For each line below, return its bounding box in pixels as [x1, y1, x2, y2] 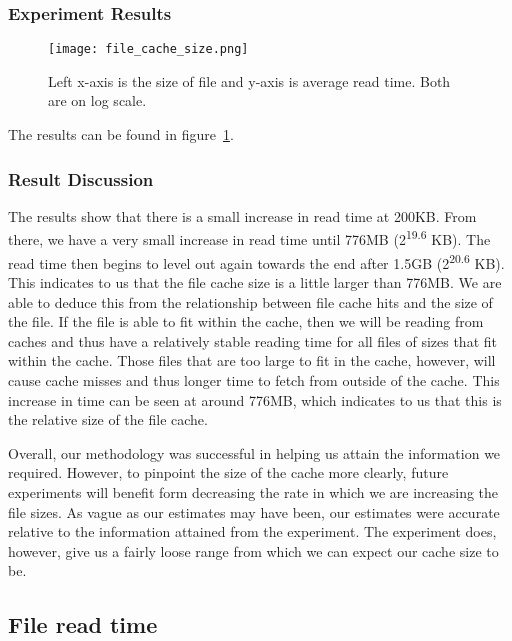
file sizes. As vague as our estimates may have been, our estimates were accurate [8, 501, 500, 522]
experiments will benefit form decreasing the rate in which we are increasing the [8, 481, 499, 502]
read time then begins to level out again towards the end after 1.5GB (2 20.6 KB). [8, 249, 505, 273]
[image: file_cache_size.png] [48, 42, 249, 57]
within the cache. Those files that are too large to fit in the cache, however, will [8, 350, 496, 371]
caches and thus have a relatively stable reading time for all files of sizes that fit [8, 330, 497, 351]
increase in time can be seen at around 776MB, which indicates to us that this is [8, 389, 502, 410]
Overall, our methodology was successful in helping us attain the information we [8, 442, 501, 463]
